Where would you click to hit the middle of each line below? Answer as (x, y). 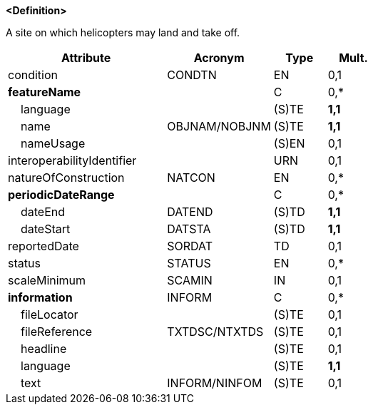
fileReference (57, 332)
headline (44, 349)
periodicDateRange (61, 195)
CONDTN (192, 75)
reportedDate (44, 246)
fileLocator (50, 314)
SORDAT (190, 246)
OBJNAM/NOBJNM (219, 126)
